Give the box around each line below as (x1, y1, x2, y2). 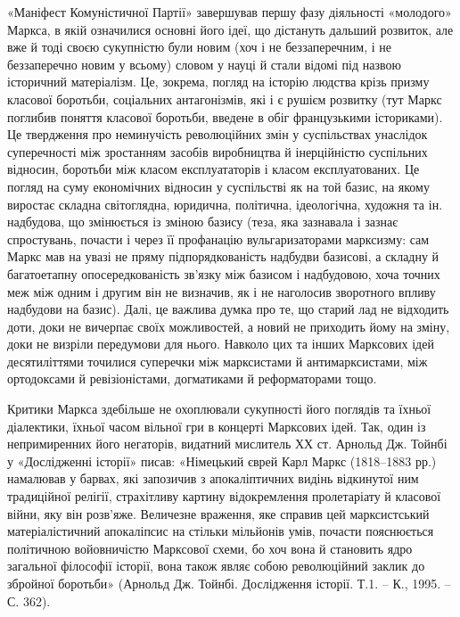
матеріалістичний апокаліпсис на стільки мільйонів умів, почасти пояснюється (7, 522, 434, 540)
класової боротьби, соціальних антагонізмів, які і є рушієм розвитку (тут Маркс (7, 89, 442, 108)
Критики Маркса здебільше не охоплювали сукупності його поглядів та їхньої (7, 399, 431, 418)
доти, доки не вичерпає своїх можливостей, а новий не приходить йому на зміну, (7, 317, 450, 335)
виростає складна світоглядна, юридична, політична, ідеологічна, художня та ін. (7, 194, 443, 213)
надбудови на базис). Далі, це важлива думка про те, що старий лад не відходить (7, 300, 449, 318)
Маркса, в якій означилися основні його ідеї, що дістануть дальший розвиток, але (7, 20, 454, 38)
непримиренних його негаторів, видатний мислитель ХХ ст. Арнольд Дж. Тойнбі (7, 434, 448, 453)
